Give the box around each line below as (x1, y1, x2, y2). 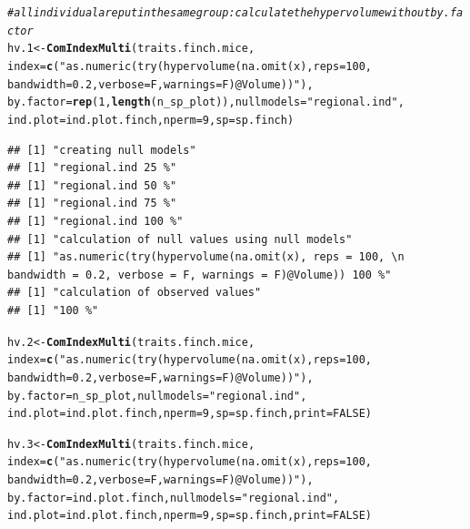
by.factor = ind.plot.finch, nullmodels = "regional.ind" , (7, 491, 340, 504)
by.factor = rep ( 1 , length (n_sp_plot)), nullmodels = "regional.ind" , (7, 96, 405, 109)
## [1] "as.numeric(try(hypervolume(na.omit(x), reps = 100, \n (7, 250, 405, 264)
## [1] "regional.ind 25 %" (7, 161, 177, 175)
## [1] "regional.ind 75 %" (7, 197, 177, 210)
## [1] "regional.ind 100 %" (7, 214, 184, 228)
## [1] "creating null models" (7, 143, 196, 157)
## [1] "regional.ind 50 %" (7, 178, 177, 192)
